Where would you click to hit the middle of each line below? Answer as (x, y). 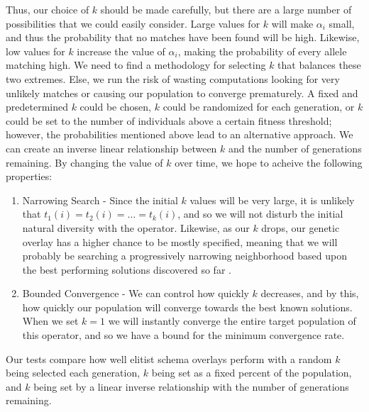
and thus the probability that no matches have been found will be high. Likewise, (183, 37)
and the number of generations (295, 148)
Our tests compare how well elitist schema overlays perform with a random (169, 358)
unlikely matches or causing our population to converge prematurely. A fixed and (182, 93)
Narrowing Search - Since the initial (100, 200)
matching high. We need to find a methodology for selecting (136, 65)
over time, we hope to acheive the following (269, 162)
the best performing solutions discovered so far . (127, 269)
